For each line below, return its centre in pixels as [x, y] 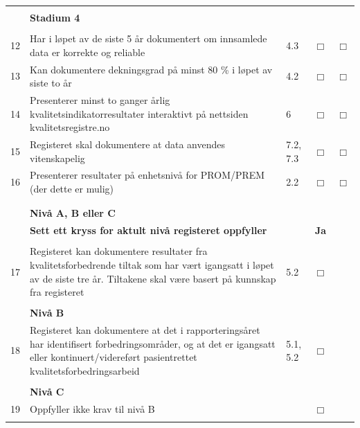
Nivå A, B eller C [73, 213]
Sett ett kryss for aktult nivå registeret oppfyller [148, 230]
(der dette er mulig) [72, 189]
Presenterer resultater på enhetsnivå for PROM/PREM [147, 175]
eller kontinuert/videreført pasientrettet [114, 357]
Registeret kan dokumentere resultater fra [119, 251]
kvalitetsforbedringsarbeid [85, 370]
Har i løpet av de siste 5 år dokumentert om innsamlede [148, 38]
